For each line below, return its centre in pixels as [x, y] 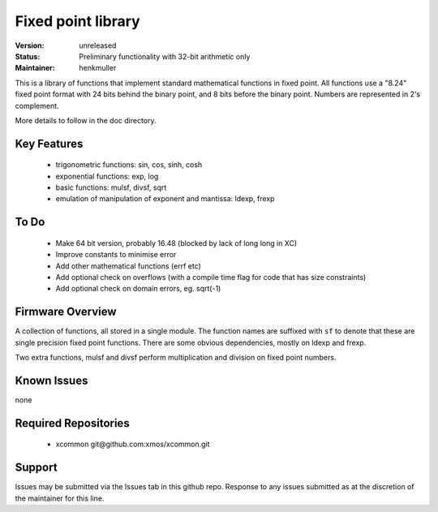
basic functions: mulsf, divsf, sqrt [111, 187]
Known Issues [52, 380]
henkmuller [98, 68]
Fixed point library [78, 21]
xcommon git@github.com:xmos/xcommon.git [133, 444]
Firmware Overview [66, 312]
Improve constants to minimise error [116, 255]
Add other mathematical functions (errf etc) [129, 266]
